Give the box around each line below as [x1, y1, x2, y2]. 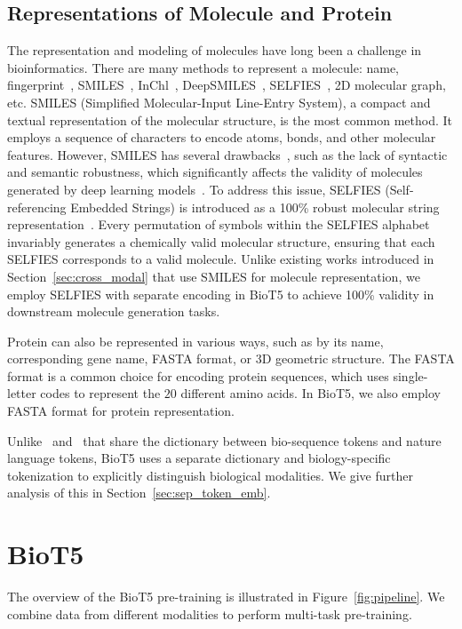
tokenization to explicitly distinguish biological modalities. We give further [7, 466, 413, 484]
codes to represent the [40, 384, 161, 402]
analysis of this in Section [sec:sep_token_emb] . [7, 483, 271, 502]
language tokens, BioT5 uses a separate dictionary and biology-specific [7, 449, 391, 467]
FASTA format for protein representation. [7, 402, 235, 420]
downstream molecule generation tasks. [7, 302, 220, 321]
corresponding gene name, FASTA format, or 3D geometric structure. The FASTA [7, 349, 455, 368]
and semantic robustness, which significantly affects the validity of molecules [7, 163, 423, 181]
